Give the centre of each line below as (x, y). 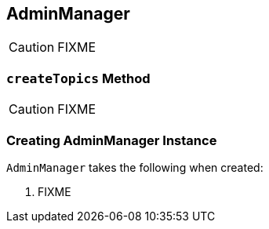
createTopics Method (78, 78)
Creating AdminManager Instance (112, 140)
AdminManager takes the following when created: (135, 167)
